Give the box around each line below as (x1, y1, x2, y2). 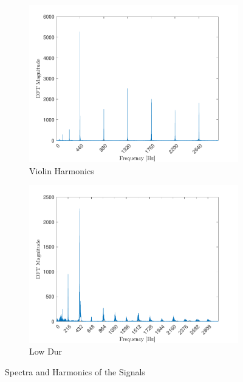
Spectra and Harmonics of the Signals (5, 365, 145, 378)
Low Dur (29, 345, 63, 358)
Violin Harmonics (29, 164, 94, 177)
